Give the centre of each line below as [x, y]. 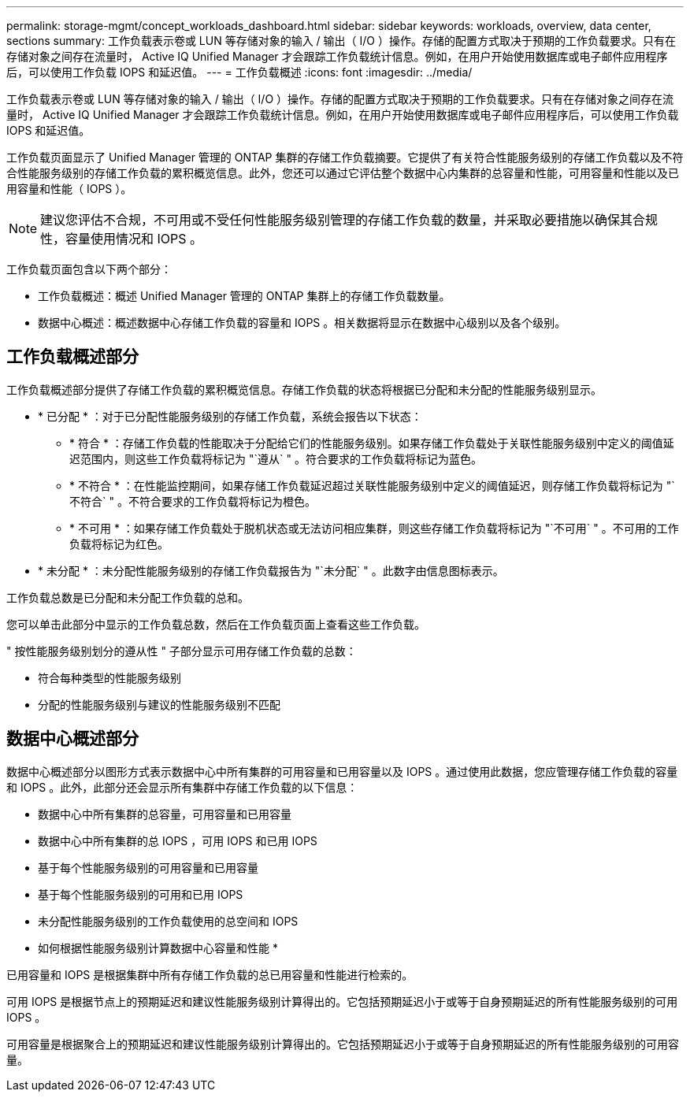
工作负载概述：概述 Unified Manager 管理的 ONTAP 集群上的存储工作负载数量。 [244, 296]
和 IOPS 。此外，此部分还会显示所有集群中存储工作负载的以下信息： [182, 787]
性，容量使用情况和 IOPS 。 [122, 239]
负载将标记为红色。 [119, 543]
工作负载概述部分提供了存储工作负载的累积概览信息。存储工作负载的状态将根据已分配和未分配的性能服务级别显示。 [304, 389]
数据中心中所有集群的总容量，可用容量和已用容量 [165, 814]
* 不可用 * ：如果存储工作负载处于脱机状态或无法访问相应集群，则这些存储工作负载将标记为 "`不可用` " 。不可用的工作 [374, 528]
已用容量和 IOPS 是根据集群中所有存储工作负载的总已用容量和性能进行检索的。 [210, 974]
